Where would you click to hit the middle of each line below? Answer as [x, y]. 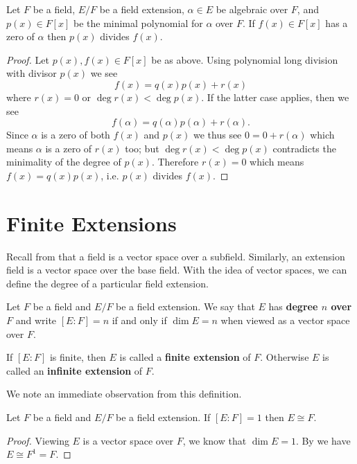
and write [36, 320]
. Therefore [175, 162]
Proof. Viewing [38, 440]
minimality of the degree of [64, 162]
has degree [293, 306]
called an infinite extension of [75, 370]
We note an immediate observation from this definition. [124, 394]
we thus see [217, 135]
